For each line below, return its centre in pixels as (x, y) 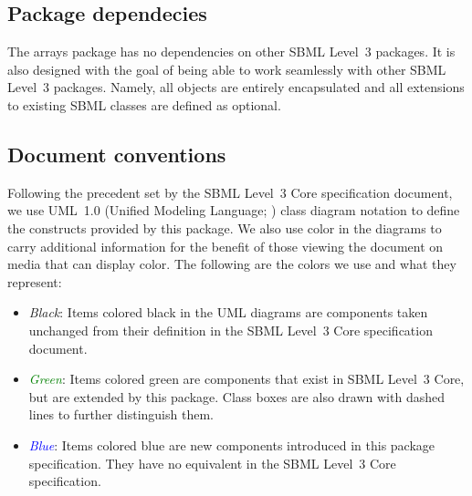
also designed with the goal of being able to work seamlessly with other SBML (227, 69)
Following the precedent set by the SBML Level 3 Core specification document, (230, 192)
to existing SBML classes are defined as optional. (144, 104)
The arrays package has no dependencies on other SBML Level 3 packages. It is (231, 52)
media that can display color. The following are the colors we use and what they (232, 264)
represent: (35, 281)
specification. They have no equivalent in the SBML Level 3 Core (212, 463)
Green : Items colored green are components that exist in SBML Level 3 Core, (246, 379)
